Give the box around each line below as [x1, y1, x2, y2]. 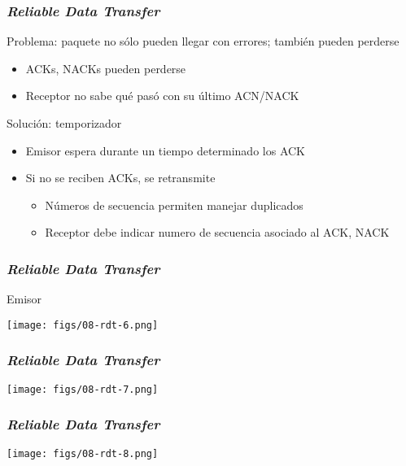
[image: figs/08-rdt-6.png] [7, 319, 159, 331]
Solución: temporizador [7, 115, 122, 131]
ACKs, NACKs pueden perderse [25, 59, 186, 76]
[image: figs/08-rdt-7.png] [7, 383, 159, 395]
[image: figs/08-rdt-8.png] [7, 447, 159, 459]
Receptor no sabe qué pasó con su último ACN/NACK [25, 87, 299, 104]
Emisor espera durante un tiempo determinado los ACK [25, 142, 305, 159]
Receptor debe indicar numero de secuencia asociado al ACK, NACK [45, 224, 390, 241]
